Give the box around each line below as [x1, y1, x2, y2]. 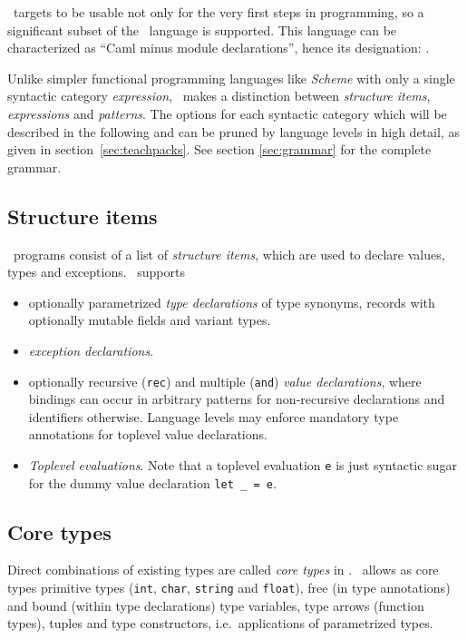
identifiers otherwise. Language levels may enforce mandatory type [28, 407, 399, 426]
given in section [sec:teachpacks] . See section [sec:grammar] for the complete [7, 140, 432, 159]
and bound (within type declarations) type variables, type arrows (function [7, 595, 424, 614]
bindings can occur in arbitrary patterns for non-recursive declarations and [28, 389, 445, 408]
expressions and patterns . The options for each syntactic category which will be [7, 103, 447, 123]
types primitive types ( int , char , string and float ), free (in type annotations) [7, 578, 451, 597]
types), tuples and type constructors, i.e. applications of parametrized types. [7, 614, 433, 633]
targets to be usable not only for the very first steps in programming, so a [13, 3, 424, 21]
